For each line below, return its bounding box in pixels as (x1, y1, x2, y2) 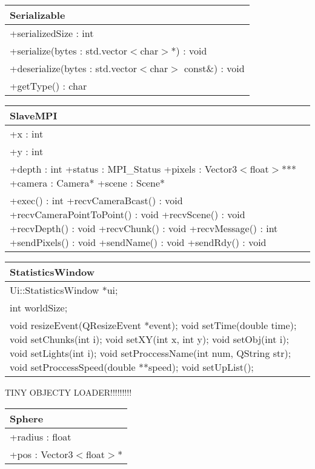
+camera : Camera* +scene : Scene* (10, 176, 165, 190)
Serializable (10, 8, 65, 22)
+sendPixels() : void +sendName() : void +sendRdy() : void (10, 235, 267, 249)
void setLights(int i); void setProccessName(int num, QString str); (10, 346, 291, 360)
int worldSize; (10, 301, 68, 314)
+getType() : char (10, 79, 87, 93)
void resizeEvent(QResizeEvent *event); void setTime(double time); (10, 318, 297, 332)
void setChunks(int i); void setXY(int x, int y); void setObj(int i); (10, 332, 289, 346)
